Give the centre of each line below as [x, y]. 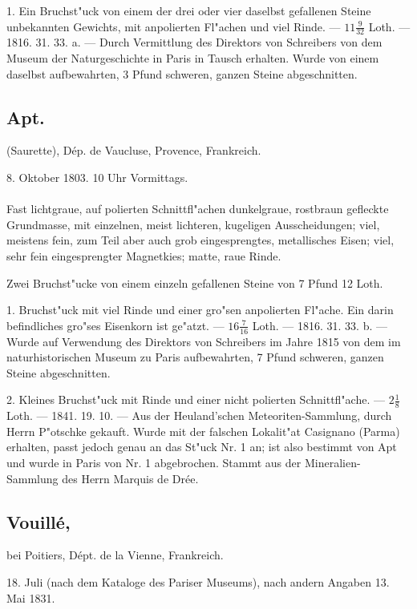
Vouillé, [38, 521]
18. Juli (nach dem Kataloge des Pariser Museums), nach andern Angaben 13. [198, 581]
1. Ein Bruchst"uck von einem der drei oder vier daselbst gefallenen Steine [189, 10]
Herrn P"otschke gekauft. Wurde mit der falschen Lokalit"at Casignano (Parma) [203, 431]
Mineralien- [332, 462]
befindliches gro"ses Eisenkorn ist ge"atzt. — [115, 325]
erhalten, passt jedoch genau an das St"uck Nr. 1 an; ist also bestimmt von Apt [202, 447]
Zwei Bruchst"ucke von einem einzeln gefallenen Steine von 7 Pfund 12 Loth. [195, 282]
